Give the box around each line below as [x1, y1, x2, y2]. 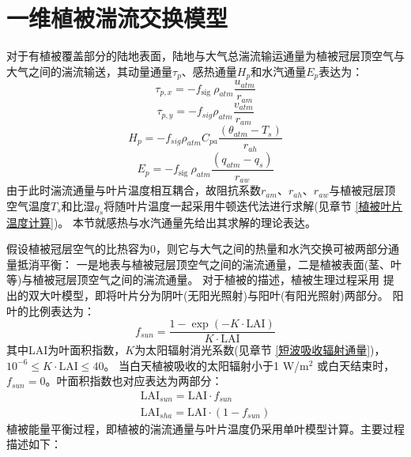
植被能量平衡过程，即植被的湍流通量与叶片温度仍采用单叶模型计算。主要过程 [6, 420, 405, 436]
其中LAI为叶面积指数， [6, 342, 126, 358]
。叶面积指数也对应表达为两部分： [45, 372, 223, 389]
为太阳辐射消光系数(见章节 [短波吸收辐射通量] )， [134, 342, 386, 358]
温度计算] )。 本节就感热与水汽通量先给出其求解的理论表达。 [6, 213, 317, 230]
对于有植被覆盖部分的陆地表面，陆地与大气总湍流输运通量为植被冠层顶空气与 [6, 47, 405, 64]
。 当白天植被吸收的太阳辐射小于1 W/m [104, 357, 309, 373]
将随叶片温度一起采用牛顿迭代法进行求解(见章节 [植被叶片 [104, 197, 403, 213]
